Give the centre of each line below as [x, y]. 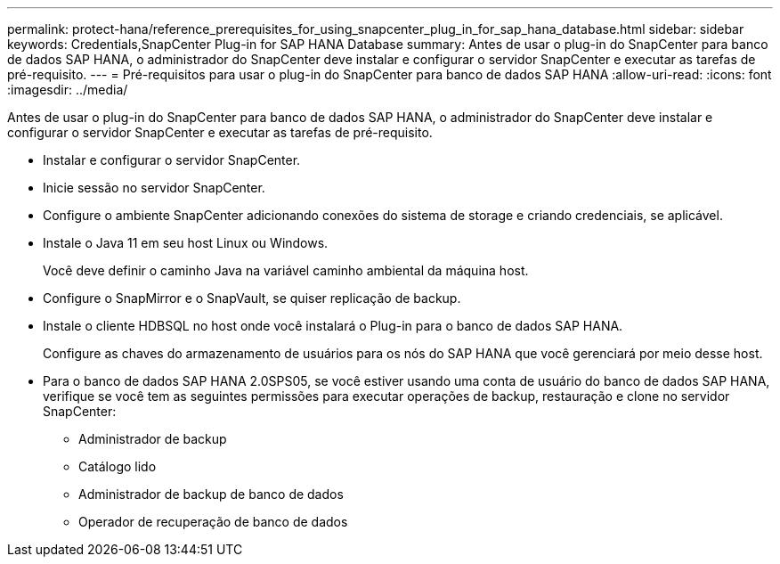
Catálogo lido [118, 466]
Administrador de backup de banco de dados [211, 494]
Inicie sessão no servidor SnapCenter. [154, 188]
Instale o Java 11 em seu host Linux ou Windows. [186, 243]
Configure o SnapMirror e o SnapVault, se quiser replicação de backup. [252, 298]
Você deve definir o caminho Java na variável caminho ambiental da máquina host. [286, 270]
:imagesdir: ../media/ [68, 90]
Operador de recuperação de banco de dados [213, 522]
